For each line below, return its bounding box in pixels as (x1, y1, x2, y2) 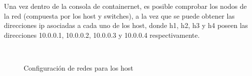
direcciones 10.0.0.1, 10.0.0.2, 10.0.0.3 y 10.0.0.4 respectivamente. (4, 29, 200, 40)
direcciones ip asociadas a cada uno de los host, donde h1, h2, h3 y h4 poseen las (4, 20, 248, 30)
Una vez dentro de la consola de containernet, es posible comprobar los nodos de (4, 1, 247, 11)
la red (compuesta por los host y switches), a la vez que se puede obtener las (4, 10, 235, 21)
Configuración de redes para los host (24, 62, 133, 73)
